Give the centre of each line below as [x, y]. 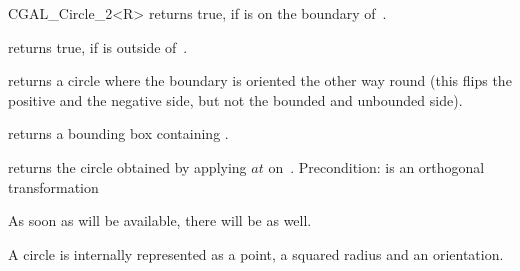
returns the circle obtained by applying [127, 166]
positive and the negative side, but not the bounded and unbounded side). [235, 99]
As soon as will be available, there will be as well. [160, 220]
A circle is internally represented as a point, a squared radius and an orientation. [256, 253]
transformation [53, 186]
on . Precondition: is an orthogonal [376, 166]
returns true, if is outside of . [98, 46]
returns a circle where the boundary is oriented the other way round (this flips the [260, 80]
